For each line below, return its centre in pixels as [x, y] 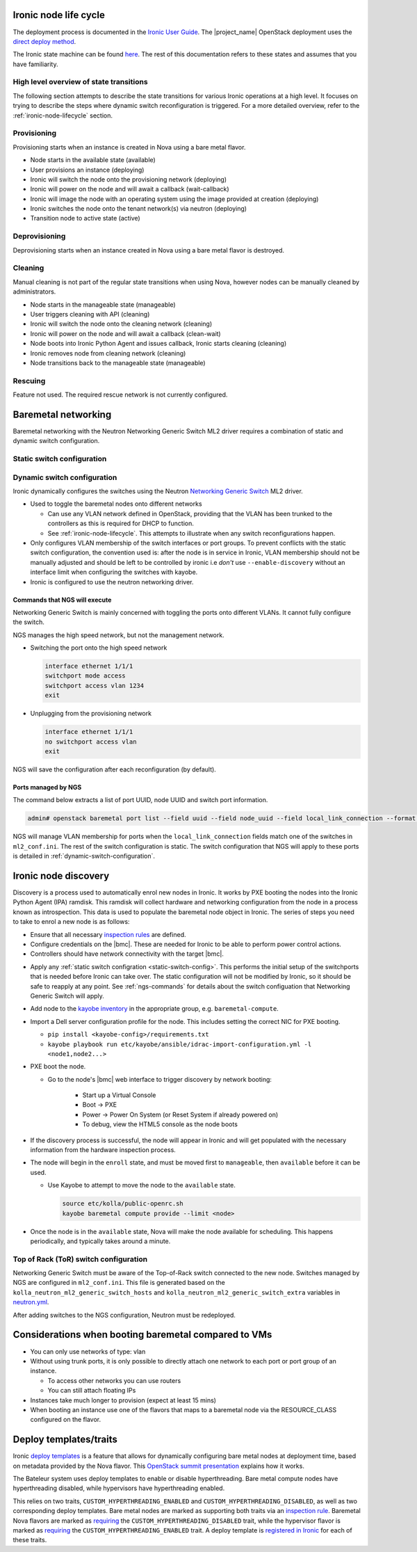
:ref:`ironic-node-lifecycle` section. [63, 115]
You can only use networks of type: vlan [88, 1351]
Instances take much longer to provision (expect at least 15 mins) [123, 1400]
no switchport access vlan [91, 742]
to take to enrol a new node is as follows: [71, 922]
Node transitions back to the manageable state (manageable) [118, 362]
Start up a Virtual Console [119, 1095]
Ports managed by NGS [47, 787]
